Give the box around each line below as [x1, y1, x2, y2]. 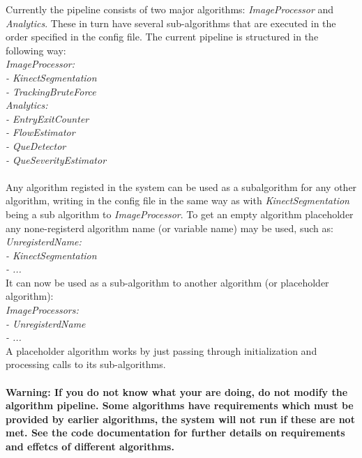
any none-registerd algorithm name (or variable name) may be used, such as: [6, 220, 333, 235]
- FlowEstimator [6, 125, 75, 139]
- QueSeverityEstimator [6, 152, 107, 167]
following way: [6, 43, 66, 57]
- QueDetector [6, 138, 66, 153]
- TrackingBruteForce [6, 84, 96, 98]
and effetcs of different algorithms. [6, 439, 174, 453]
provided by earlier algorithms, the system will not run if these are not [6, 411, 355, 426]
